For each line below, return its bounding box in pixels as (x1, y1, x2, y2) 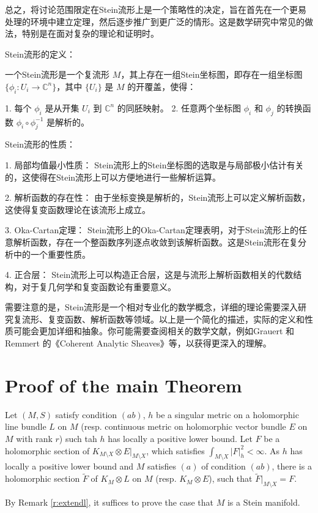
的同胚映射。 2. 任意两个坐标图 (117, 101, 242, 114)
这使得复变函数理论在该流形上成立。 (5, 203, 150, 215)
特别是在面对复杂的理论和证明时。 (21, 27, 159, 40)
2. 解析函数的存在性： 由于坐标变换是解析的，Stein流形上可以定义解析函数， (5, 191, 311, 204)
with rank (16, 432, 53, 444)
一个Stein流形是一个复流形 (5, 68, 110, 81)
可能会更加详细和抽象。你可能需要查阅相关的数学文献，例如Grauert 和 (13, 324, 295, 337)
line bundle (5, 420, 46, 433)
